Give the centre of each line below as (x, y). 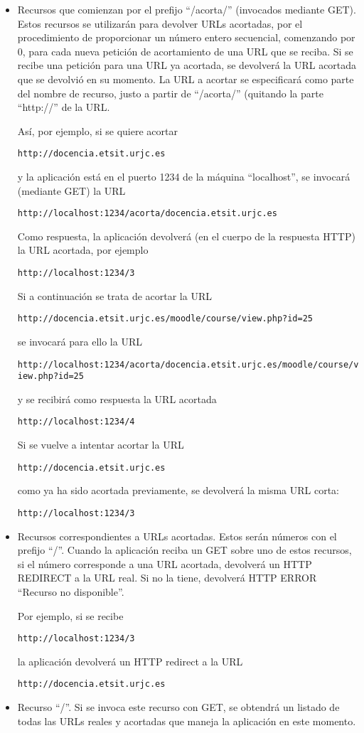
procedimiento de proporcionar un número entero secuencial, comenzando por (186, 37)
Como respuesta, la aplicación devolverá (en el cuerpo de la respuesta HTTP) (186, 236)
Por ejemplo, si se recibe (70, 615)
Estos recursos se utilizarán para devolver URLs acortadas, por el (160, 23)
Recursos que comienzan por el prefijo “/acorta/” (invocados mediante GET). (187, 9)
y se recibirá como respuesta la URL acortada (117, 398)
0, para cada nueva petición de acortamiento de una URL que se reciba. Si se (185, 51)
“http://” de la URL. (64, 107)
